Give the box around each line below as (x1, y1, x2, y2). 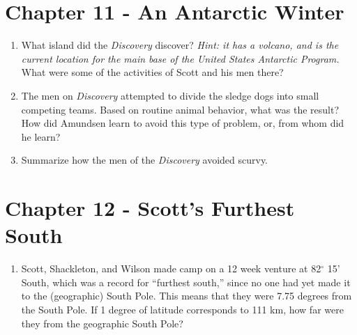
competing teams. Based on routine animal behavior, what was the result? (21, 102, 340, 116)
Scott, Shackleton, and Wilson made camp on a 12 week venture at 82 (21, 261, 321, 276)
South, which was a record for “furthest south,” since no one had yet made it (21, 274, 351, 289)
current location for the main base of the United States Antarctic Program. (21, 51, 340, 65)
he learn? (21, 129, 61, 143)
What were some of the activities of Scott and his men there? (21, 65, 284, 79)
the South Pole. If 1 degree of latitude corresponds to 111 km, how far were (21, 302, 344, 316)
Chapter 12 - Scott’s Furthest (5, 194, 295, 222)
